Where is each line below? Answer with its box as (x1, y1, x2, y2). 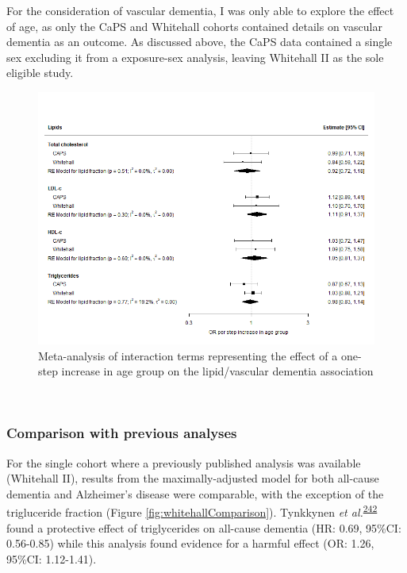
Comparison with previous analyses (6, 423, 237, 443)
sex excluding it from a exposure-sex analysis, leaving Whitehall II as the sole (6, 48, 384, 65)
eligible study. (6, 64, 74, 81)
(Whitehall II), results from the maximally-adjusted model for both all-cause (6, 470, 379, 486)
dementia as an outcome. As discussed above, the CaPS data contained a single (6, 33, 393, 50)
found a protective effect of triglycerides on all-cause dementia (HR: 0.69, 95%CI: (6, 519, 401, 536)
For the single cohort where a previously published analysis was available (6, 454, 361, 471)
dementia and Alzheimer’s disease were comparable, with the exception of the (6, 485, 384, 502)
